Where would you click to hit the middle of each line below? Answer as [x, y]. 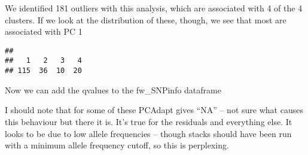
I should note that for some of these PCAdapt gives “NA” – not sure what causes [154, 110]
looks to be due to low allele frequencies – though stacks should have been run [148, 133]
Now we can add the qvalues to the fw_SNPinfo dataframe [113, 89]
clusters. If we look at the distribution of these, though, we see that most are [146, 19]
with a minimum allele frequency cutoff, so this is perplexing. [117, 145]
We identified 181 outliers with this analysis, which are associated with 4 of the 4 [154, 8]
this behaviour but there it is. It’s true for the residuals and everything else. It [149, 121]
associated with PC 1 [44, 31]
